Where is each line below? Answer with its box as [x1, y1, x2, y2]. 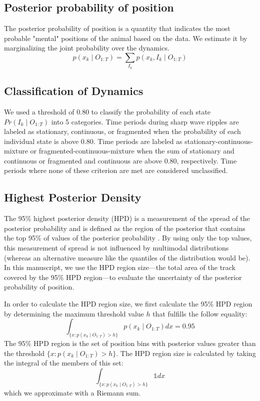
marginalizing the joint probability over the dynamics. [4, 42, 169, 53]
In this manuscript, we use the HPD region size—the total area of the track [4, 262, 235, 272]
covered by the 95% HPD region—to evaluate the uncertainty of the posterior [4, 271, 242, 282]
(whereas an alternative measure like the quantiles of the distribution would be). [4, 252, 250, 262]
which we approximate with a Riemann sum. [4, 387, 141, 397]
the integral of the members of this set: [4, 357, 123, 368]
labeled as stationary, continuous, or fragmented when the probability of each [4, 126, 241, 136]
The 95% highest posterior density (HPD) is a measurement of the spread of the [4, 213, 250, 223]
